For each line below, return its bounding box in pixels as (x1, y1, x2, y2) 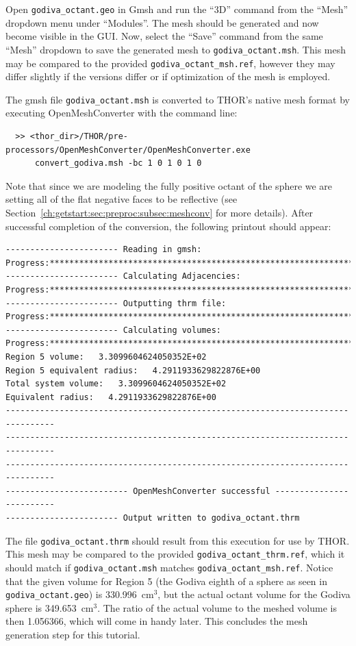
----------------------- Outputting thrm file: (5, 298, 227, 308)
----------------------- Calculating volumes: (5, 325, 221, 335)
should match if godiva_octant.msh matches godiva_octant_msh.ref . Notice (5, 560, 333, 574)
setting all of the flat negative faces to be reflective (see (5, 192, 238, 206)
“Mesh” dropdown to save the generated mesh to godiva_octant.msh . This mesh (5, 42, 346, 56)
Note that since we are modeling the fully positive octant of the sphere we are (5, 178, 333, 192)
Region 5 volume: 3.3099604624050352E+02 (5, 351, 207, 362)
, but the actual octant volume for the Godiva (157, 587, 351, 601)
